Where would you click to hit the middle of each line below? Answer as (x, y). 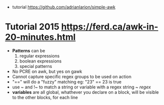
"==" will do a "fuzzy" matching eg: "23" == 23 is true (67, 82)
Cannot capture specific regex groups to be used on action (72, 76)
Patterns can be (29, 50)
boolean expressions (41, 61)
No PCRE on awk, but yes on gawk (47, 71)
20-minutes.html (40, 37)
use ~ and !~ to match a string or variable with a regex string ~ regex (82, 87)
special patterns (36, 66)
